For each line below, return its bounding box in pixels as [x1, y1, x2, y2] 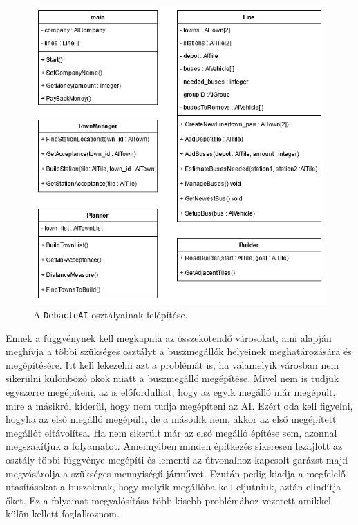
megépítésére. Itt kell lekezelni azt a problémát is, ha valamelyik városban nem [6, 357, 339, 372]
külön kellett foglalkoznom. [6, 506, 120, 521]
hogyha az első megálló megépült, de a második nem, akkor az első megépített [6, 412, 337, 426]
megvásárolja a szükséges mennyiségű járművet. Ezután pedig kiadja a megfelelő [6, 466, 346, 480]
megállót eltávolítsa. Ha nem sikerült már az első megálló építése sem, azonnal [6, 425, 337, 439]
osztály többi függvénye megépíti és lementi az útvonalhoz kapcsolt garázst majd [6, 452, 348, 466]
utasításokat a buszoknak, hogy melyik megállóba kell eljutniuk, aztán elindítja [6, 479, 341, 494]
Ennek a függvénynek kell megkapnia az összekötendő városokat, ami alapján [6, 330, 332, 345]
